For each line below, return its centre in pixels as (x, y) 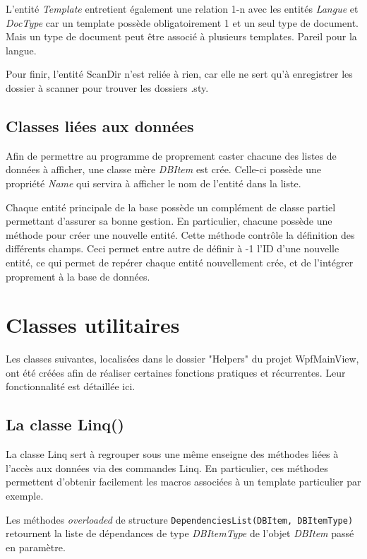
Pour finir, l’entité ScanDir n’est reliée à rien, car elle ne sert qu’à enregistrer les (179, 74)
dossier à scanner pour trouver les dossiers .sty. (107, 87)
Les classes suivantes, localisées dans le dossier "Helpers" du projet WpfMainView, (182, 359)
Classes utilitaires (93, 325)
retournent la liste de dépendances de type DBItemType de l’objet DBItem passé (180, 533)
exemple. (25, 495)
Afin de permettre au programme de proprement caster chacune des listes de (171, 155)
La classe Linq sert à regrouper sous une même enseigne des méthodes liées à (172, 454)
